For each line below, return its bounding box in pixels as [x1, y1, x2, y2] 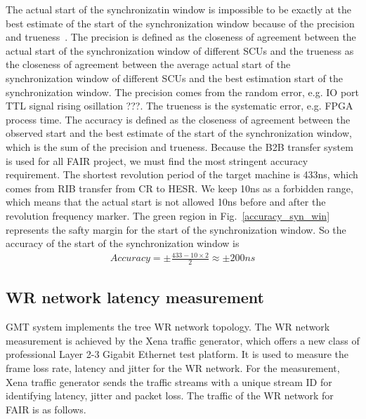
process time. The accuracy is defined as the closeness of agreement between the [6, 112, 351, 126]
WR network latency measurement [6, 286, 264, 308]
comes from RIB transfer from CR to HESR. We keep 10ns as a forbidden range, [6, 180, 353, 195]
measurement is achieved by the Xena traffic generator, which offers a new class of [6, 333, 360, 347]
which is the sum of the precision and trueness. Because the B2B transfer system [6, 139, 353, 154]
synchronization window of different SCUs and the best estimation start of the [6, 70, 344, 85]
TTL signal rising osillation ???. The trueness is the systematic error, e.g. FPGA [6, 98, 353, 113]
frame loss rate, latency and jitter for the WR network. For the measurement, [6, 361, 340, 375]
